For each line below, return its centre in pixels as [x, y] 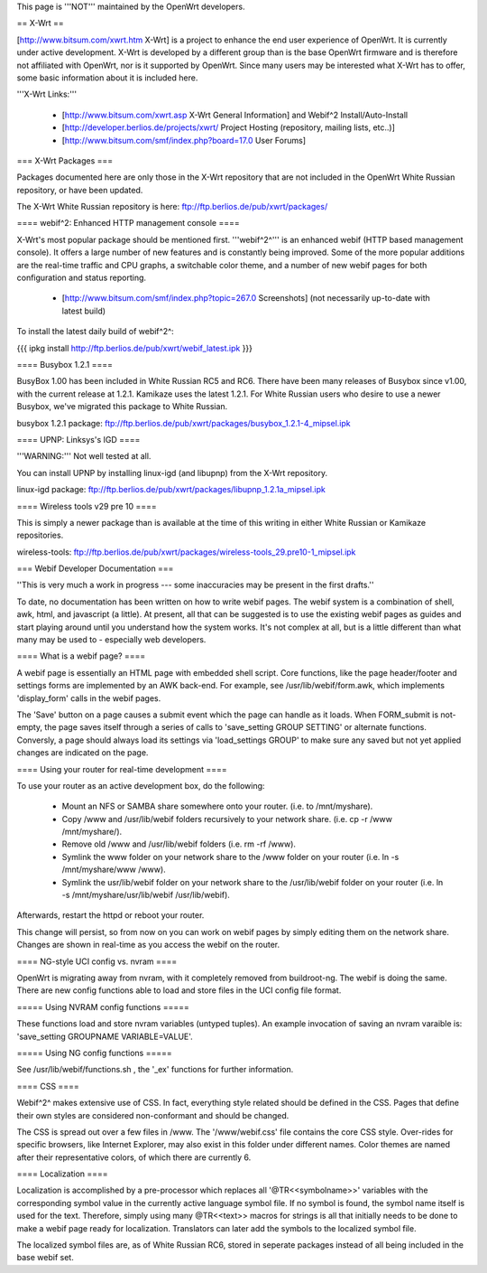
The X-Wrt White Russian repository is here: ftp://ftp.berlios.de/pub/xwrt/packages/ [172, 207]
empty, [30, 727]
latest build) [84, 311]
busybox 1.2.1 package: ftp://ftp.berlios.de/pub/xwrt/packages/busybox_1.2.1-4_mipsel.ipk [184, 423]
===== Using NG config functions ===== [94, 1053]
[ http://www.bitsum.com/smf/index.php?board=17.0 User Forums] [184, 140]
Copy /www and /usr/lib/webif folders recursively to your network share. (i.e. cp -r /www [227, 819]
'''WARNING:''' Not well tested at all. [84, 456]
